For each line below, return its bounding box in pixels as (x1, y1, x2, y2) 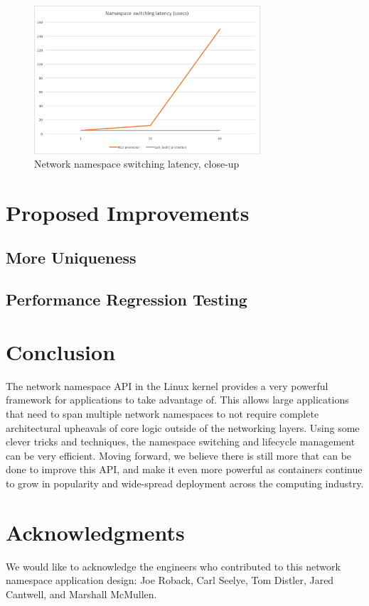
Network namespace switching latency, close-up (34, 156, 240, 171)
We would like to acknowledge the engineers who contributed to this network (6, 558, 341, 573)
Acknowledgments (6, 517, 185, 546)
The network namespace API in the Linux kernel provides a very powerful (6, 378, 328, 393)
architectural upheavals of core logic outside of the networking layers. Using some (6, 420, 360, 435)
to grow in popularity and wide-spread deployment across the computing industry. (6, 475, 364, 490)
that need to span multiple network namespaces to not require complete (6, 406, 319, 421)
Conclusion (6, 337, 116, 366)
